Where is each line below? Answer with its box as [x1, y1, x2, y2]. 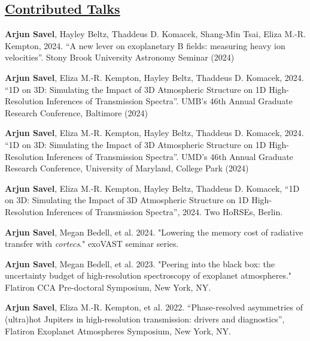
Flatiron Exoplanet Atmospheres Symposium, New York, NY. [5, 324, 231, 337]
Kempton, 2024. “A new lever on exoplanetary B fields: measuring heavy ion [5, 39, 285, 52]
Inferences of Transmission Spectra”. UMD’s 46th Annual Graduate [46, 150, 293, 162]
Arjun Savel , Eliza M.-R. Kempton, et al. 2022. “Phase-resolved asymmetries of [5, 301, 303, 313]
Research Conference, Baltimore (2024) [5, 106, 148, 119]
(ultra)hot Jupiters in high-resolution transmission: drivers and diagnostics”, [5, 313, 285, 325]
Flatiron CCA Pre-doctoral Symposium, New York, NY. [5, 280, 211, 293]
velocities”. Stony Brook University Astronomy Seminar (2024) [5, 51, 235, 64]
